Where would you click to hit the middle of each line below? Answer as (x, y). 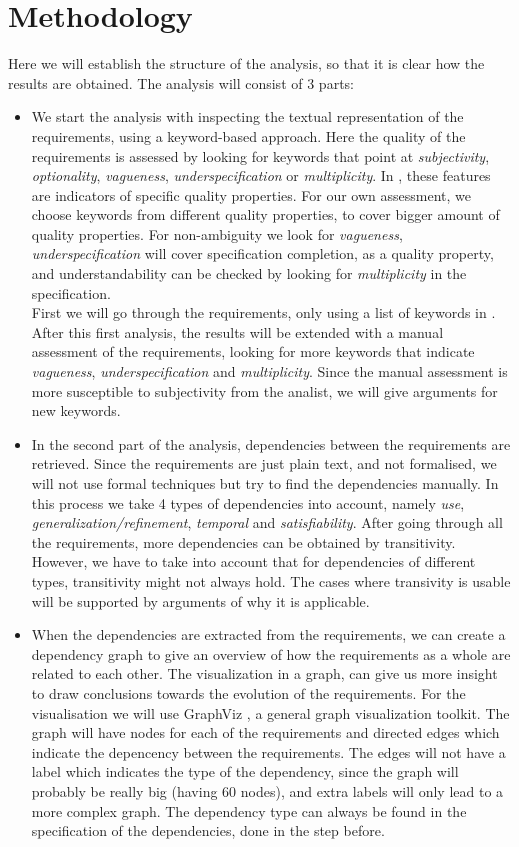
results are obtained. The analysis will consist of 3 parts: (181, 82)
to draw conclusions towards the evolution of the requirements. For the (248, 692)
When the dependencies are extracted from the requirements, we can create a (268, 634)
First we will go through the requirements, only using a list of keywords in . (263, 312)
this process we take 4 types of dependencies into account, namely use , (248, 502)
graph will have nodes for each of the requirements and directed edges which (265, 732)
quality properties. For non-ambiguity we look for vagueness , (217, 233)
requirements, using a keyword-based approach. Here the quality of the (248, 135)
